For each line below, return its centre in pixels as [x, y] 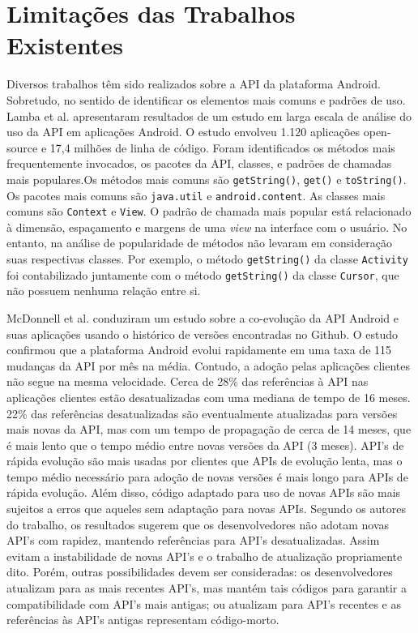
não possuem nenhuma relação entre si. [104, 291]
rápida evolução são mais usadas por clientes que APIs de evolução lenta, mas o [205, 461]
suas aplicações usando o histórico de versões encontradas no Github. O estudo [203, 334]
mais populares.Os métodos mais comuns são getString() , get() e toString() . [207, 179]
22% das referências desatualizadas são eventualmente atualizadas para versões [202, 413]
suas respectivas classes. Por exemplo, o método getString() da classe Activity [207, 259]
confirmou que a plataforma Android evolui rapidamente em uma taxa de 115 [199, 350]
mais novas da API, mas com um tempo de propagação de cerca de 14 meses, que [209, 429]
